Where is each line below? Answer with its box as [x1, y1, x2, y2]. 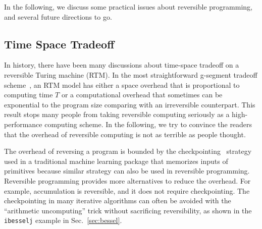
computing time [4, 89, 53, 100]
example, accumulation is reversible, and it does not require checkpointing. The [4, 185, 250, 196]
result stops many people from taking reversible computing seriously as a [4, 109, 230, 120]
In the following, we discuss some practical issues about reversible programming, [4, 2, 252, 12]
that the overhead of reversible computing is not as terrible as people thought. [4, 129, 246, 139]
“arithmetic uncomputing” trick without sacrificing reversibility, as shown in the [4, 205, 252, 215]
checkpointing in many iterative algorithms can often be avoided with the [4, 195, 231, 206]
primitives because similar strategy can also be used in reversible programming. [4, 165, 250, 176]
